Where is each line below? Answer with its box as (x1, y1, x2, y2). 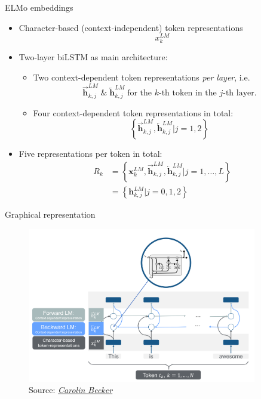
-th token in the (159, 89, 217, 98)
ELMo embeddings (5, 1, 73, 13)
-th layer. (223, 89, 257, 98)
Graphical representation (5, 208, 96, 221)
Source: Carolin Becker (29, 383, 113, 396)
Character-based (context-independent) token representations (19, 21, 243, 33)
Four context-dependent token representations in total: (33, 106, 234, 119)
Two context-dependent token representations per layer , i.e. (33, 71, 250, 83)
